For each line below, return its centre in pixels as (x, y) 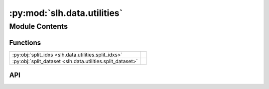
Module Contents (39, 26)
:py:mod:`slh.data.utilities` (66, 13)
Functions (25, 43)
